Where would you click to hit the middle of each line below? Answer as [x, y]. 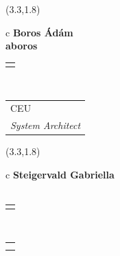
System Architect [46, 125]
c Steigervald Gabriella [60, 174]
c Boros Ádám [39, 32]
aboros [22, 46]
